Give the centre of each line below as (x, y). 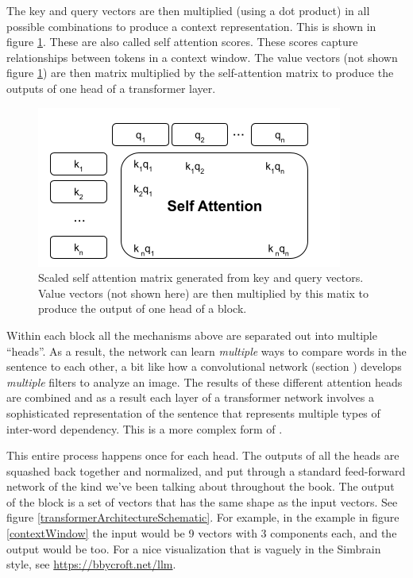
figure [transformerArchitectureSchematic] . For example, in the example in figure (203, 517)
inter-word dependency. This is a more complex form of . (145, 428)
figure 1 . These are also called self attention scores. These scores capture (182, 42)
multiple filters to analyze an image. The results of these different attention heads (205, 381)
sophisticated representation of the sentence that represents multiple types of (193, 412)
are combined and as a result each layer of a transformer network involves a (190, 397)
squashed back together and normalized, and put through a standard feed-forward (206, 470)
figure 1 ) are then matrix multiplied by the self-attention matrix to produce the (200, 73)
